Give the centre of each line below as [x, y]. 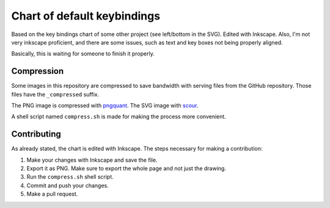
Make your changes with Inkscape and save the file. [92, 160]
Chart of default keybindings [86, 16]
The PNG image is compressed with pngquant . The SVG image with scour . [105, 106]
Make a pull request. [52, 194]
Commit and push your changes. [68, 185]
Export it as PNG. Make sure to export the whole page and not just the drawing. [126, 168]
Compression [38, 71]
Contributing [36, 134]
